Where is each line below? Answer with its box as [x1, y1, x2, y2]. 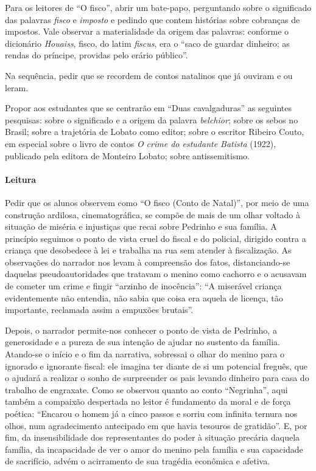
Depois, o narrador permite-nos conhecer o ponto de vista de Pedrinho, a [5, 323, 277, 336]
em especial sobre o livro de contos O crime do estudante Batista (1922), [5, 137, 276, 150]
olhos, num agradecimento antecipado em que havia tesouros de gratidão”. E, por [5, 419, 307, 431]
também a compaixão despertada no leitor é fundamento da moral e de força [5, 395, 291, 408]
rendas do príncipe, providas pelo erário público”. [5, 49, 188, 61]
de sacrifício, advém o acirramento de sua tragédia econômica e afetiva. [5, 455, 270, 467]
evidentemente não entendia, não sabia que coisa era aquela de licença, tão [5, 291, 283, 304]
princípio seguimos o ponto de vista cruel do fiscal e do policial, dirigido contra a [5, 232, 306, 244]
